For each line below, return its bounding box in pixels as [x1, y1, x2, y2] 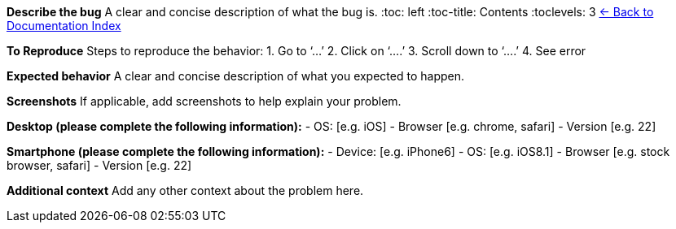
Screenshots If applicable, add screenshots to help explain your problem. [7, 94, 402, 108]
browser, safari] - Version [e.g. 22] [7, 158, 192, 172]
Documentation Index [7, 19, 121, 32]
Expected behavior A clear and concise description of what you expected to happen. [7, 69, 464, 83]
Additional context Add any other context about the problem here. [7, 184, 364, 197]
